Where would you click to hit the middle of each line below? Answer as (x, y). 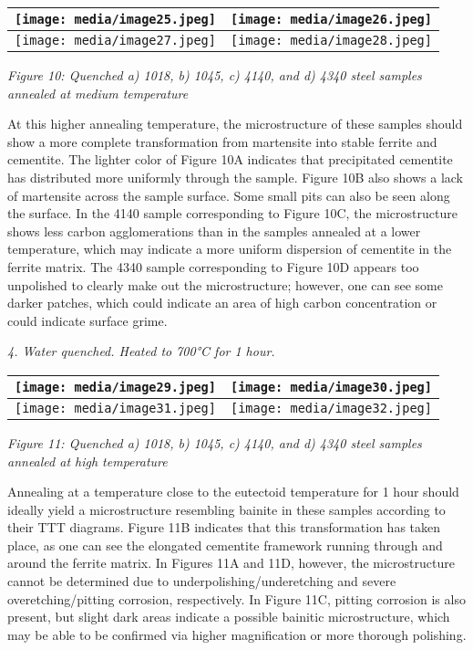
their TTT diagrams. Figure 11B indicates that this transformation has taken (224, 527)
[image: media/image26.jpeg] (331, 19)
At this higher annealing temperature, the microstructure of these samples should (235, 124)
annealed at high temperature (87, 461)
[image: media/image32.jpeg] (331, 408)
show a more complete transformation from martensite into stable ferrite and (222, 141)
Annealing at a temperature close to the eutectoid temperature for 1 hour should (233, 492)
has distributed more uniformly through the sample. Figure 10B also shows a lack (235, 177)
